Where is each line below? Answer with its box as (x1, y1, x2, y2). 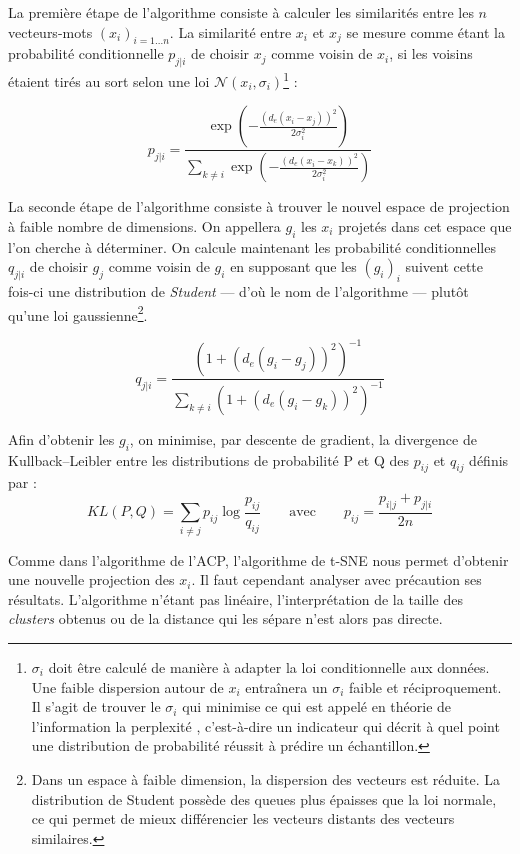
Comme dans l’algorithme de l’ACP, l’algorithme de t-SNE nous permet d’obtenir (8, 549, 509, 570)
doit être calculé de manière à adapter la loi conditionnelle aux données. (48, 656, 490, 677)
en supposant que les (230, 256, 357, 277)
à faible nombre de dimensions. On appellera (8, 215, 281, 236)
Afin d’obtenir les (8, 428, 115, 449)
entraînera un (245, 676, 328, 697)
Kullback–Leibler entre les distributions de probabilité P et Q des (8, 449, 410, 470)
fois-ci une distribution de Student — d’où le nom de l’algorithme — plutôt (8, 281, 469, 302)
